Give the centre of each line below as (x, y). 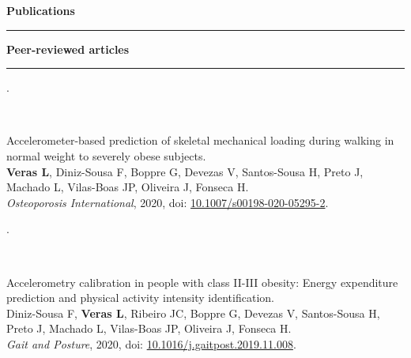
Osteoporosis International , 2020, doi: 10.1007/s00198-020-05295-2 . (168, 202)
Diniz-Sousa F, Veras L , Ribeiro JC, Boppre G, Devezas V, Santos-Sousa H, (193, 313)
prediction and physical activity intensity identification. (140, 298)
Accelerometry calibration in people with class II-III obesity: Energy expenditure (202, 282)
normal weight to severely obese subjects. (106, 155)
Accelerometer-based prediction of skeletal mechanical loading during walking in (200, 140)
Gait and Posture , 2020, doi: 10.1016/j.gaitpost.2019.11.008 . (151, 343)
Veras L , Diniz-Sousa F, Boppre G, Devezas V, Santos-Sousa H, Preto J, (185, 171)
